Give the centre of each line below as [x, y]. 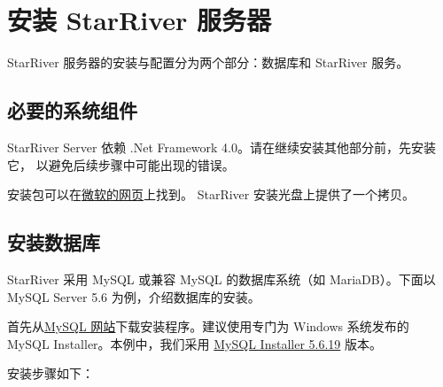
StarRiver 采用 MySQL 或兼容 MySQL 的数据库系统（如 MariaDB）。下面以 [221, 279]
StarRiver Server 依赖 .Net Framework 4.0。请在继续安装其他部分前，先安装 [222, 147]
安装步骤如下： [51, 373]
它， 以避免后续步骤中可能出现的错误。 [121, 164]
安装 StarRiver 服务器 [140, 20]
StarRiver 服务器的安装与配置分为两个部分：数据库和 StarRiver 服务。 [208, 62]
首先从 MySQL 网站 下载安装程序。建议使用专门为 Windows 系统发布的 [208, 326]
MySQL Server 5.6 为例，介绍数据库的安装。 [134, 296]
